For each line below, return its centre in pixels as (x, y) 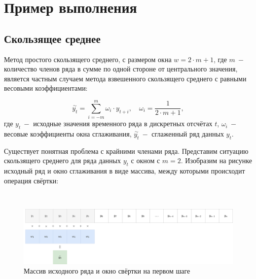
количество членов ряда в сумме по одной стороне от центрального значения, (121, 69)
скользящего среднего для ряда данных (63, 160)
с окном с (146, 160)
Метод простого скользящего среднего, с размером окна (88, 59)
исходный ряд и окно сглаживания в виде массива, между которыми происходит (125, 171)
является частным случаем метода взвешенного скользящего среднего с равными (125, 78)
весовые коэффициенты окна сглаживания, (68, 133)
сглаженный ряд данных (188, 133)
